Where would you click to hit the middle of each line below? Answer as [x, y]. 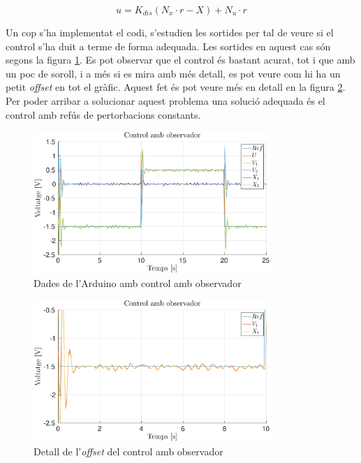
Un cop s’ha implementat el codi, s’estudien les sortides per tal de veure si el [170, 32]
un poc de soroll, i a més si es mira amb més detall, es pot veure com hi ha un [173, 73]
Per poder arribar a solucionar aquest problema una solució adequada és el [165, 100]
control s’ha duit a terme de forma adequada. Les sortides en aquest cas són [168, 46]
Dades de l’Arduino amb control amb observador [138, 282]
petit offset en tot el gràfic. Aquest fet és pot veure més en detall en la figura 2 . [176, 87]
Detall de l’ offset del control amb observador [128, 451]
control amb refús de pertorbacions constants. [103, 114]
